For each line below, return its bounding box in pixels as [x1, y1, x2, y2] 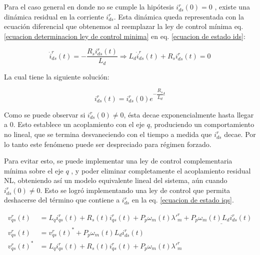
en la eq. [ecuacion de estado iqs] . [131, 194, 234, 205]
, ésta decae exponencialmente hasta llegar [123, 109, 254, 119]
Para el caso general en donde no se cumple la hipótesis [4, 1, 174, 11]
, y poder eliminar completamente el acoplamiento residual [71, 165, 251, 175]
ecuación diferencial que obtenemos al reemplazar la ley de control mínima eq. [4, 21, 243, 31]
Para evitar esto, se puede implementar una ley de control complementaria [4, 155, 232, 166]
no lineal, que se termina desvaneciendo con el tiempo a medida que [4, 128, 212, 139]
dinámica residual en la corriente [4, 11, 104, 21]
